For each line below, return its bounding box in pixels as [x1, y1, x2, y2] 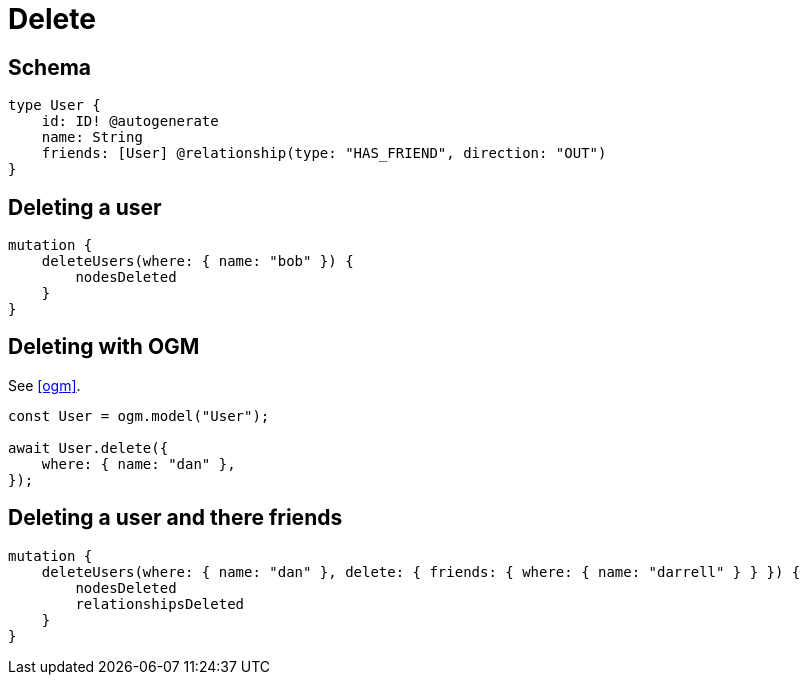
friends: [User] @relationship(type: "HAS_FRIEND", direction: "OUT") [41, 145, 607, 162]
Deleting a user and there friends [8, 505, 343, 531]
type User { [8, 97, 101, 114]
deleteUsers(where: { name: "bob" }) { [41, 253, 354, 270]
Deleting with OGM [8, 334, 200, 360]
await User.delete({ [8, 439, 169, 456]
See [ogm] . [8, 376, 81, 394]
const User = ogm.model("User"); [8, 407, 270, 424]
